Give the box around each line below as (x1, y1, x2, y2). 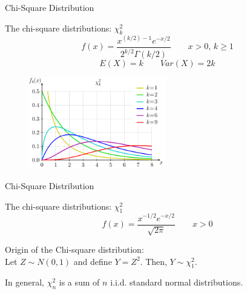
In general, (5, 276, 44, 289)
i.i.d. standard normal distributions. (110, 276, 243, 289)
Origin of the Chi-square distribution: (5, 242, 144, 255)
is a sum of (59, 276, 100, 289)
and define (73, 255, 112, 267)
